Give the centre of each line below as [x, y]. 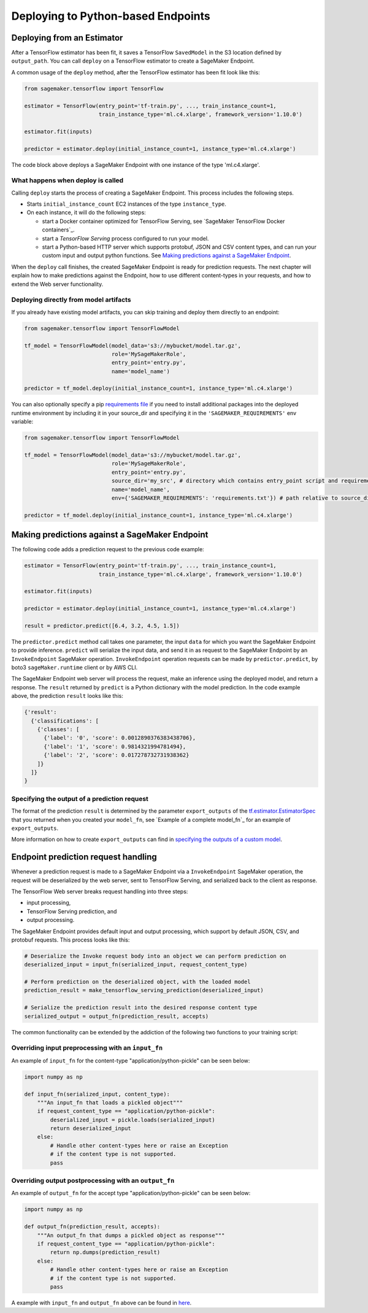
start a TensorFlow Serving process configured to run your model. [125, 238]
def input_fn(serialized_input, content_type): [97, 1094]
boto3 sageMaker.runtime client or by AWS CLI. [75, 668]
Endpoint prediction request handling [84, 857]
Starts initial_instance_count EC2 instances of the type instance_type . [127, 204]
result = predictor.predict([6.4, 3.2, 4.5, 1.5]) [102, 626]
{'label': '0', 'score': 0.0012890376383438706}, [120, 738]
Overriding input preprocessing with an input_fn [87, 1048]
